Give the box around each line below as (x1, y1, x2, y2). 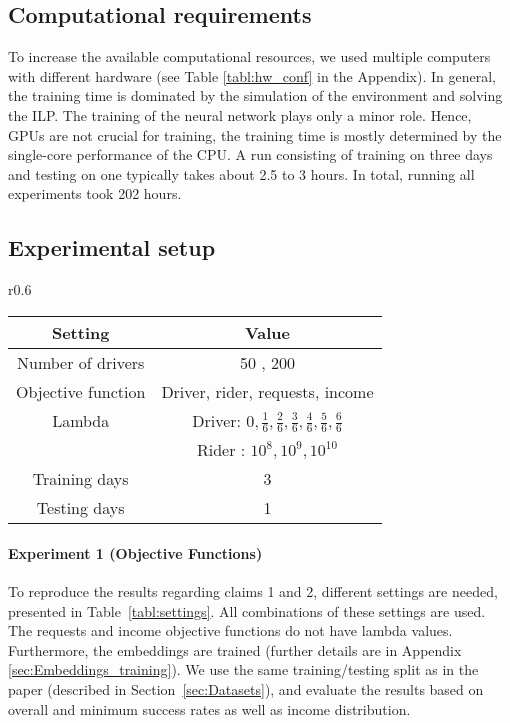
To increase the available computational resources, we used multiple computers (8, 46, 491, 67)
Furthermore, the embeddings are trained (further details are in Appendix (8, 639, 462, 660)
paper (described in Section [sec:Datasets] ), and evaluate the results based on (8, 679, 484, 700)
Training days (32, 467, 129, 491)
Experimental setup (8, 232, 216, 263)
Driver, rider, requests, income (161, 379, 374, 403)
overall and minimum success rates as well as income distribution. (8, 698, 411, 719)
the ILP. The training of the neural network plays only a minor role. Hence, (8, 104, 472, 125)
